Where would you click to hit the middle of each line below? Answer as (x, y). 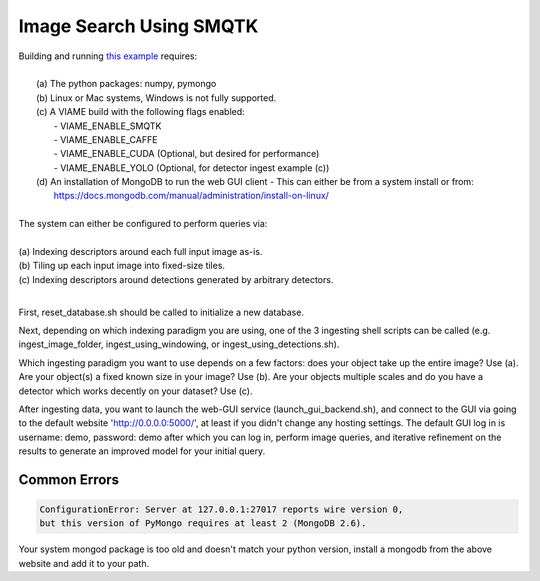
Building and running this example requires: (108, 56)
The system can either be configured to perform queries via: (143, 224)
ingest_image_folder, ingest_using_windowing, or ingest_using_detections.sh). (179, 344)
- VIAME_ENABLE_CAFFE (105, 139)
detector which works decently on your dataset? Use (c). (135, 391)
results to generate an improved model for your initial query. (142, 451)
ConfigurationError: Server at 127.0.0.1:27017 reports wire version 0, (221, 509)
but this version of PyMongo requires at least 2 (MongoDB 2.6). (203, 523)
